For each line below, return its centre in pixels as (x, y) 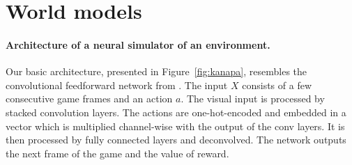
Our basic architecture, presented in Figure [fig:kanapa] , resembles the (156, 71)
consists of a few (277, 85)
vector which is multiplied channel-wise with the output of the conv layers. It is (175, 126)
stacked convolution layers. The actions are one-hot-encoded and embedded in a (176, 112)
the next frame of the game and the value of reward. (117, 153)
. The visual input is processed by (253, 99)
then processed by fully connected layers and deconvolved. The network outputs (176, 140)
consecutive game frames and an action (89, 99)
